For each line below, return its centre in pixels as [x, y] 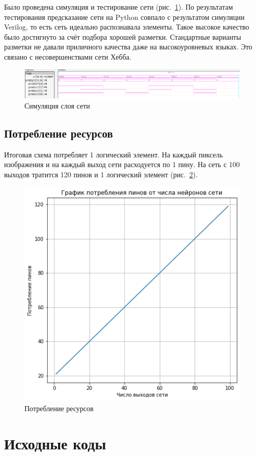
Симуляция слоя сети [57, 105]
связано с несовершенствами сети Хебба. [68, 56]
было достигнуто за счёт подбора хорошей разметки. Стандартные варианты [123, 36]
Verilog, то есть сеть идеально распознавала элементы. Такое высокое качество [127, 27]
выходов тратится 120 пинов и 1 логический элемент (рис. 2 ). [101, 174]
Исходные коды [55, 443]
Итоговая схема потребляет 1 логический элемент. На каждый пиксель [113, 154]
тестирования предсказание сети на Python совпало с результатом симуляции [124, 17]
